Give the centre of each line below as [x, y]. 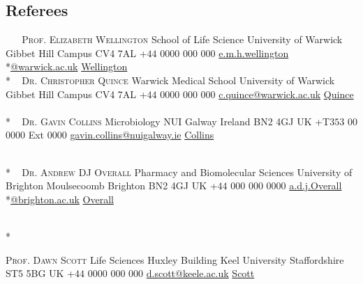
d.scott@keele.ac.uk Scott [200, 273]
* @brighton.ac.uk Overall [60, 199]
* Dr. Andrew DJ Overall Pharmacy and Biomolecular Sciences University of [179, 172]
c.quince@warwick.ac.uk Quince [286, 94]
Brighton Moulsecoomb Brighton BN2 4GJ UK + [112, 186]
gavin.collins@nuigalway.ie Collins [142, 135]
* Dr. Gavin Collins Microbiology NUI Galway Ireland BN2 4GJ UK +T [168, 121]
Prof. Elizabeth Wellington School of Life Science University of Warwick [182, 39]
